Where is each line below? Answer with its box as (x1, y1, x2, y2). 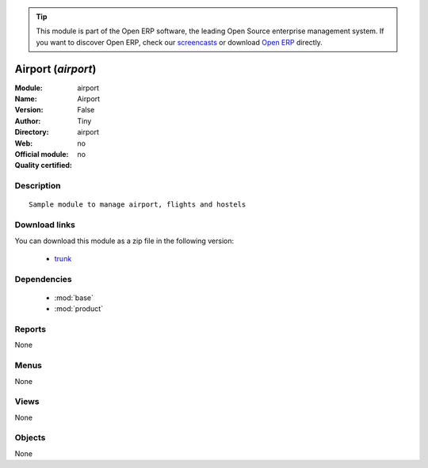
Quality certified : (14, 161, 73, 170)
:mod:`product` (54, 304, 103, 314)
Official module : (14, 150, 69, 159)
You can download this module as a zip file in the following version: (14, 236, 235, 245)
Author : (14, 116, 41, 126)
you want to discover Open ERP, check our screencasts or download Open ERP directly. (36, 37, 323, 47)
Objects (14, 432, 46, 443)
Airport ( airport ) (14, 62, 97, 75)
